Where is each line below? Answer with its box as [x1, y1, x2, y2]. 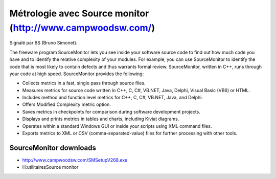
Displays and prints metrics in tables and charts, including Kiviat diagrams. [22, 116, 179, 122]
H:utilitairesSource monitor [22, 164, 79, 170]
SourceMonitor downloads [9, 143, 97, 152]
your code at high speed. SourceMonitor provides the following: [9, 71, 144, 77]
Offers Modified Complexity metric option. [22, 101, 111, 107]
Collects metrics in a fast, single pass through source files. [22, 80, 146, 86]
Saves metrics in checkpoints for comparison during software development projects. [22, 108, 200, 115]
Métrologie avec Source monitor [9, 8, 149, 19]
